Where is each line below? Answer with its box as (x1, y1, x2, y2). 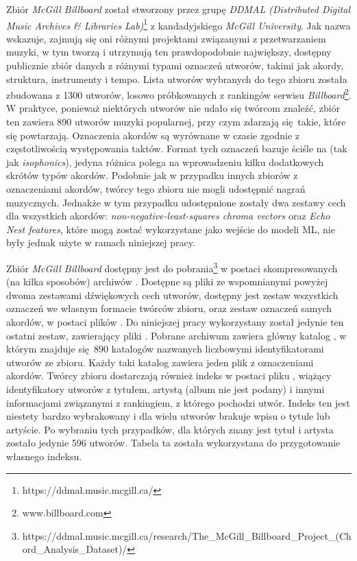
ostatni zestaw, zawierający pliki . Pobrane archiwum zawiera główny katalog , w (6, 328, 347, 342)
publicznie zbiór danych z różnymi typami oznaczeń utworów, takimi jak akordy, (6, 58, 344, 73)
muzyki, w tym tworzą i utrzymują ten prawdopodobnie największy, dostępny (6, 45, 332, 59)
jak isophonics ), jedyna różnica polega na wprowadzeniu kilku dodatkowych (6, 154, 324, 169)
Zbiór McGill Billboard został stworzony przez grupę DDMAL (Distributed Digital (6, 2, 350, 16)
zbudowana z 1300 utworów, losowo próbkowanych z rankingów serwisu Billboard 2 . (6, 86, 352, 102)
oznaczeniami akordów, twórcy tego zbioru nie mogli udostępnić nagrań (6, 182, 306, 196)
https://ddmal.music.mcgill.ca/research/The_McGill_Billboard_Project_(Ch (22, 528, 352, 542)
